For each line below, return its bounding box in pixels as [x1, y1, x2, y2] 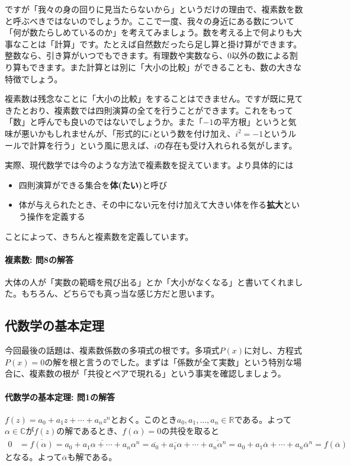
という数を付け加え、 [152, 127, 236, 139]
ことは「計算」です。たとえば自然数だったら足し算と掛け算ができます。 [21, 37, 302, 50]
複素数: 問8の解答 [5, 253, 73, 265]
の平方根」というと [213, 115, 288, 128]
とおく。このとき [110, 413, 177, 425]
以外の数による [232, 49, 290, 62]
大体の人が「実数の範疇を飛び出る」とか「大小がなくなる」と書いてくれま [5, 275, 295, 288]
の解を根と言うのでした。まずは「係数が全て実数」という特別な [44, 355, 294, 368]
